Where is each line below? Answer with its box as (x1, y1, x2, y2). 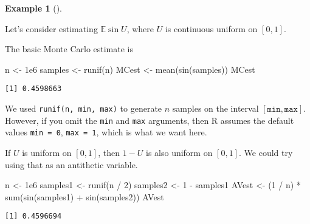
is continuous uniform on (165, 22, 258, 35)
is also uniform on (145, 146, 213, 158)
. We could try (239, 146, 293, 158)
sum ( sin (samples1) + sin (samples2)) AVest (5, 190, 164, 203)
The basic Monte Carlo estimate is (5, 42, 134, 55)
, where (126, 22, 154, 35)
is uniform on (22, 146, 72, 158)
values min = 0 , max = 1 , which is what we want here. (5, 126, 207, 138)
